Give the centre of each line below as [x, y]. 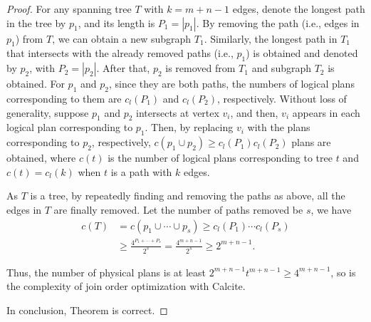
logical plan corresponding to [70, 127]
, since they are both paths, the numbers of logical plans [231, 84]
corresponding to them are [64, 98]
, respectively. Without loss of [282, 98]
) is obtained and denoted [302, 53]
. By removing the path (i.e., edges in [278, 22]
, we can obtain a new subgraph [122, 38]
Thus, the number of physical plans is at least [106, 272]
